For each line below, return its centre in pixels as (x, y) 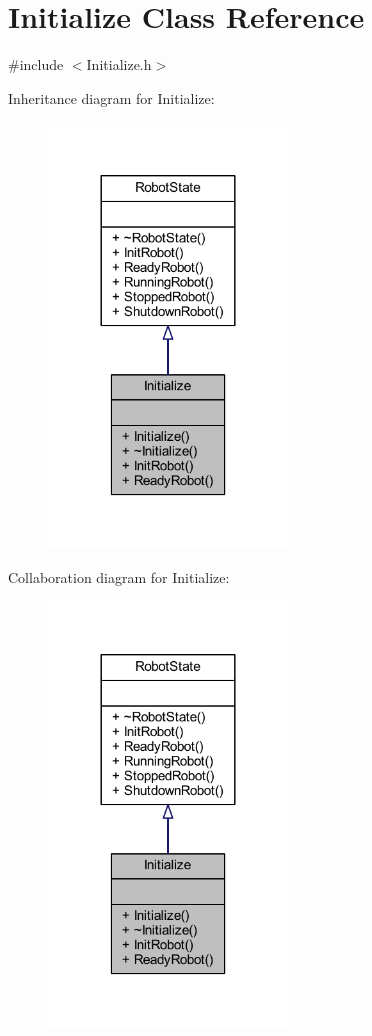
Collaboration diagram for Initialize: (119, 576)
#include (36, 64)
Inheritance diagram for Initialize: (111, 97)
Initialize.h (119, 64)
